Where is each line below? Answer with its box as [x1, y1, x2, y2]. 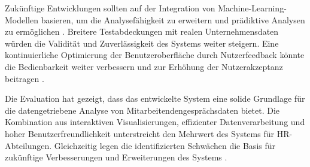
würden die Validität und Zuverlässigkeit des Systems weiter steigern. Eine [5, 37, 279, 49]
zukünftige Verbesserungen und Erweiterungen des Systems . [5, 151, 227, 163]
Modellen [5, 13, 39, 26]
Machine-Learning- [218, 2, 287, 14]
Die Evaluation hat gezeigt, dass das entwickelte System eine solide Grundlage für [5, 92, 305, 105]
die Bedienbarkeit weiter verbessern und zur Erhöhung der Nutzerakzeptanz [5, 60, 283, 72]
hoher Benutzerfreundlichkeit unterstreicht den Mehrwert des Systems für [5, 127, 274, 139]
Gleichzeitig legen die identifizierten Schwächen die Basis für [54, 139, 276, 151]
